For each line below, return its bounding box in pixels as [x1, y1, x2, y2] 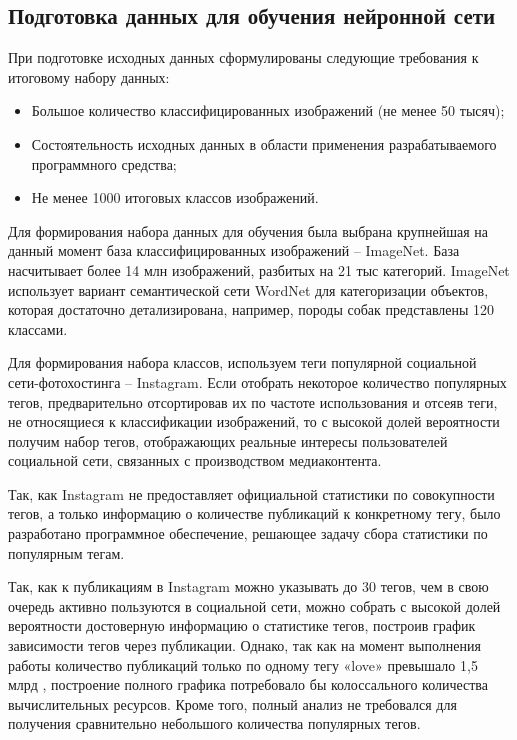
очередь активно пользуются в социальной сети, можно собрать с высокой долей [8, 595, 501, 616]
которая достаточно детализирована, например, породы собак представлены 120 [8, 299, 495, 320]
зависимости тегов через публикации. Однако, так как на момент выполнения [8, 635, 481, 656]
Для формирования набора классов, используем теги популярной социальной [8, 352, 477, 373]
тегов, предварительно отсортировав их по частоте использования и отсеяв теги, [8, 391, 498, 412]
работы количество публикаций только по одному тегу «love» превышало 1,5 [8, 654, 478, 675]
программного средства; [31, 153, 177, 174]
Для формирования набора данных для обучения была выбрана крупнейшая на [8, 220, 489, 241]
